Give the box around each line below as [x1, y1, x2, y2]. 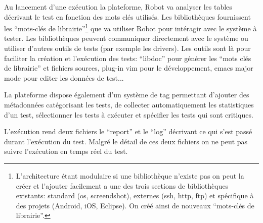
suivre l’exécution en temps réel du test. [4, 146, 128, 156]
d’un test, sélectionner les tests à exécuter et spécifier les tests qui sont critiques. [4, 109, 253, 120]
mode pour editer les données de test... [4, 72, 124, 83]
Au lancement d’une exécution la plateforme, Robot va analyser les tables [4, 2, 232, 12]
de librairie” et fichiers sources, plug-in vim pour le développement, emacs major [4, 63, 253, 73]
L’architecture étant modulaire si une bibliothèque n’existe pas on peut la [16, 170, 244, 181]
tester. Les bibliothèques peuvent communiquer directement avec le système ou [4, 33, 248, 43]
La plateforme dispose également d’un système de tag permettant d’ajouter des [4, 89, 249, 100]
